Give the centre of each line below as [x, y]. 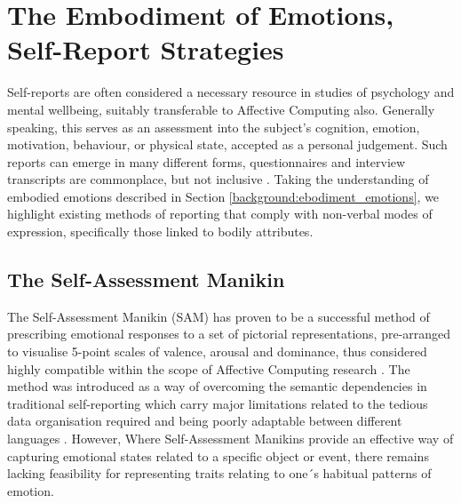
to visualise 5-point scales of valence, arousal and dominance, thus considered [217, 351]
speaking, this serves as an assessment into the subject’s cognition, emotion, [214, 127]
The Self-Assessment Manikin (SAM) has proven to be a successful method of [219, 316]
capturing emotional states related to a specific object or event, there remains [218, 455]
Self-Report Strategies [146, 49]
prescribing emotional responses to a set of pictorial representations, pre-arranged [229, 334]
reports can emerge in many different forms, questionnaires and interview [207, 161]
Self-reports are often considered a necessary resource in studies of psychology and [231, 92]
